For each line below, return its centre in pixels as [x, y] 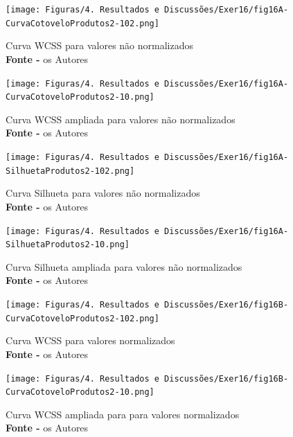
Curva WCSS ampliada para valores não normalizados [121, 119]
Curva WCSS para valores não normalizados [99, 45]
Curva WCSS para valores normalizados [90, 340]
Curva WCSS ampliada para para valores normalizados [123, 414]
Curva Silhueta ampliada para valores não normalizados [124, 266]
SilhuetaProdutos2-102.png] [70, 171]
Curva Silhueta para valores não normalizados [103, 193]
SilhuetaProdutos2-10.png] [68, 245]
